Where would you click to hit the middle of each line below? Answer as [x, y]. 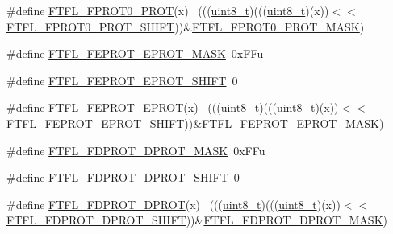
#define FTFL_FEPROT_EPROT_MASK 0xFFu [135, 53]
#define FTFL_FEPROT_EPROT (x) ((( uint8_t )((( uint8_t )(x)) [173, 107]
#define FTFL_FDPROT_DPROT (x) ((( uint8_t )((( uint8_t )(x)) [174, 204]
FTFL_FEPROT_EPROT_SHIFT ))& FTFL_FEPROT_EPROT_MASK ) [195, 123]
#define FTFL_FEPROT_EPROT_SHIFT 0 [122, 80]
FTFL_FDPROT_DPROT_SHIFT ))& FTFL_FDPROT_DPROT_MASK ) [197, 220]
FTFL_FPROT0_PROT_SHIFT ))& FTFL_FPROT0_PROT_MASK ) [186, 26]
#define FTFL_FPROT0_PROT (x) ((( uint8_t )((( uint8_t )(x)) [168, 10]
